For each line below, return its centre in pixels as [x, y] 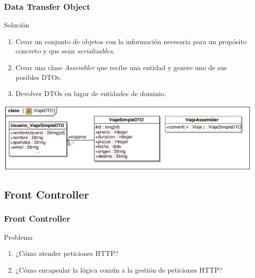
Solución [17, 25]
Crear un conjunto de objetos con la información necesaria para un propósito [131, 41]
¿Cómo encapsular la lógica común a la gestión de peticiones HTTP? [119, 269]
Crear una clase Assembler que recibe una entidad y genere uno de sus [121, 67]
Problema [18, 237]
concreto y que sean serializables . [65, 51]
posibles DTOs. [38, 77]
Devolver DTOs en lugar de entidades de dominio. [91, 93]
